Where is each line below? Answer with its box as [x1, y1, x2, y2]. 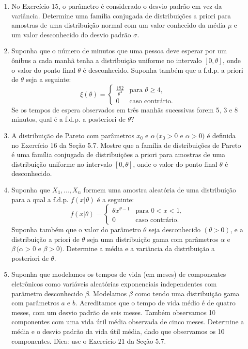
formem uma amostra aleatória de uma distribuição [83, 184, 236, 194]
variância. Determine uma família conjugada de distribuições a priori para [11, 10, 231, 20]
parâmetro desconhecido [11, 288, 83, 298]
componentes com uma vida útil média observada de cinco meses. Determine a [11, 317, 244, 327]
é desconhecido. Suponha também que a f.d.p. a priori [83, 64, 243, 75]
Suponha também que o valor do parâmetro [11, 224, 141, 235]
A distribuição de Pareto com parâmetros [11, 130, 135, 140]
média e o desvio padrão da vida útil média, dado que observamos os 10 [11, 326, 225, 336]
